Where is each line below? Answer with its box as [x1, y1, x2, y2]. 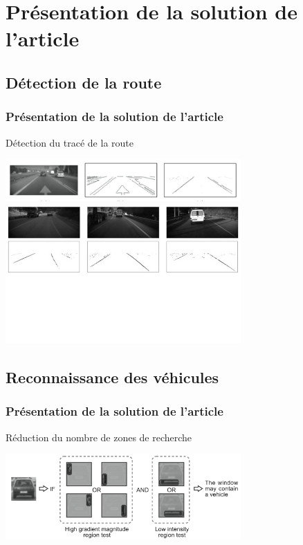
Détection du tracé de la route [6, 135, 134, 149]
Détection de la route [6, 71, 162, 93]
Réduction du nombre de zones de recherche [6, 429, 192, 444]
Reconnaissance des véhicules [6, 367, 219, 388]
